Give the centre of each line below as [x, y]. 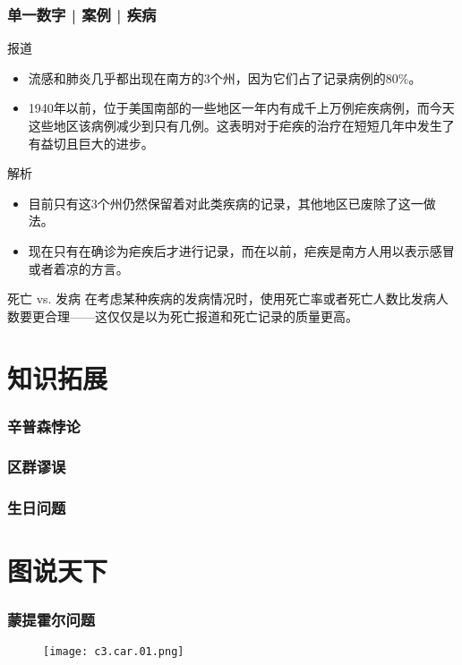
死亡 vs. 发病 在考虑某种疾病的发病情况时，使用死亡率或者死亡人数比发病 [222, 298]
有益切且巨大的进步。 [91, 143]
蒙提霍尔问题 [51, 619]
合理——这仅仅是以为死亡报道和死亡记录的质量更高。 [201, 315]
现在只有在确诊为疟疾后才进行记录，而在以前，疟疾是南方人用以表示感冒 [241, 250]
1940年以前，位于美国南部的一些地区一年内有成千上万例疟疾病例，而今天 [241, 108]
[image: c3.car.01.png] [114, 651]
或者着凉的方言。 [78, 268]
